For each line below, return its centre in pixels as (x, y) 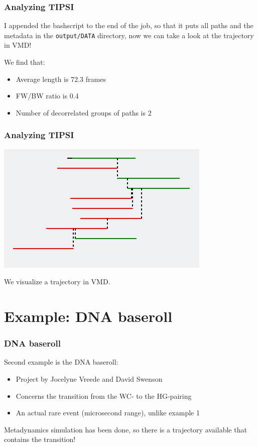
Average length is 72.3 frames (61, 79)
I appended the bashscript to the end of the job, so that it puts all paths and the (129, 25)
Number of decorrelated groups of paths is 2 (84, 112)
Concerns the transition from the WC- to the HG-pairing (104, 396)
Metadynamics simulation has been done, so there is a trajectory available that (125, 429)
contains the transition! (40, 439)
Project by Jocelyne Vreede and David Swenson (89, 379)
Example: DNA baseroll (88, 316)
